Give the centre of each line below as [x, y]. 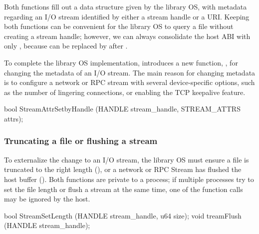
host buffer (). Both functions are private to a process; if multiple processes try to [129, 179]
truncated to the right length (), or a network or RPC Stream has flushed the [123, 169]
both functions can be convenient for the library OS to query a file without [119, 26]
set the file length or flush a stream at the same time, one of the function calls [124, 189]
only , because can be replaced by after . [66, 46]
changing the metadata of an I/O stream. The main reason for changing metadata [130, 72]
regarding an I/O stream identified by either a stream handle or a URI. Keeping [127, 16]
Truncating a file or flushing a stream [81, 141]
